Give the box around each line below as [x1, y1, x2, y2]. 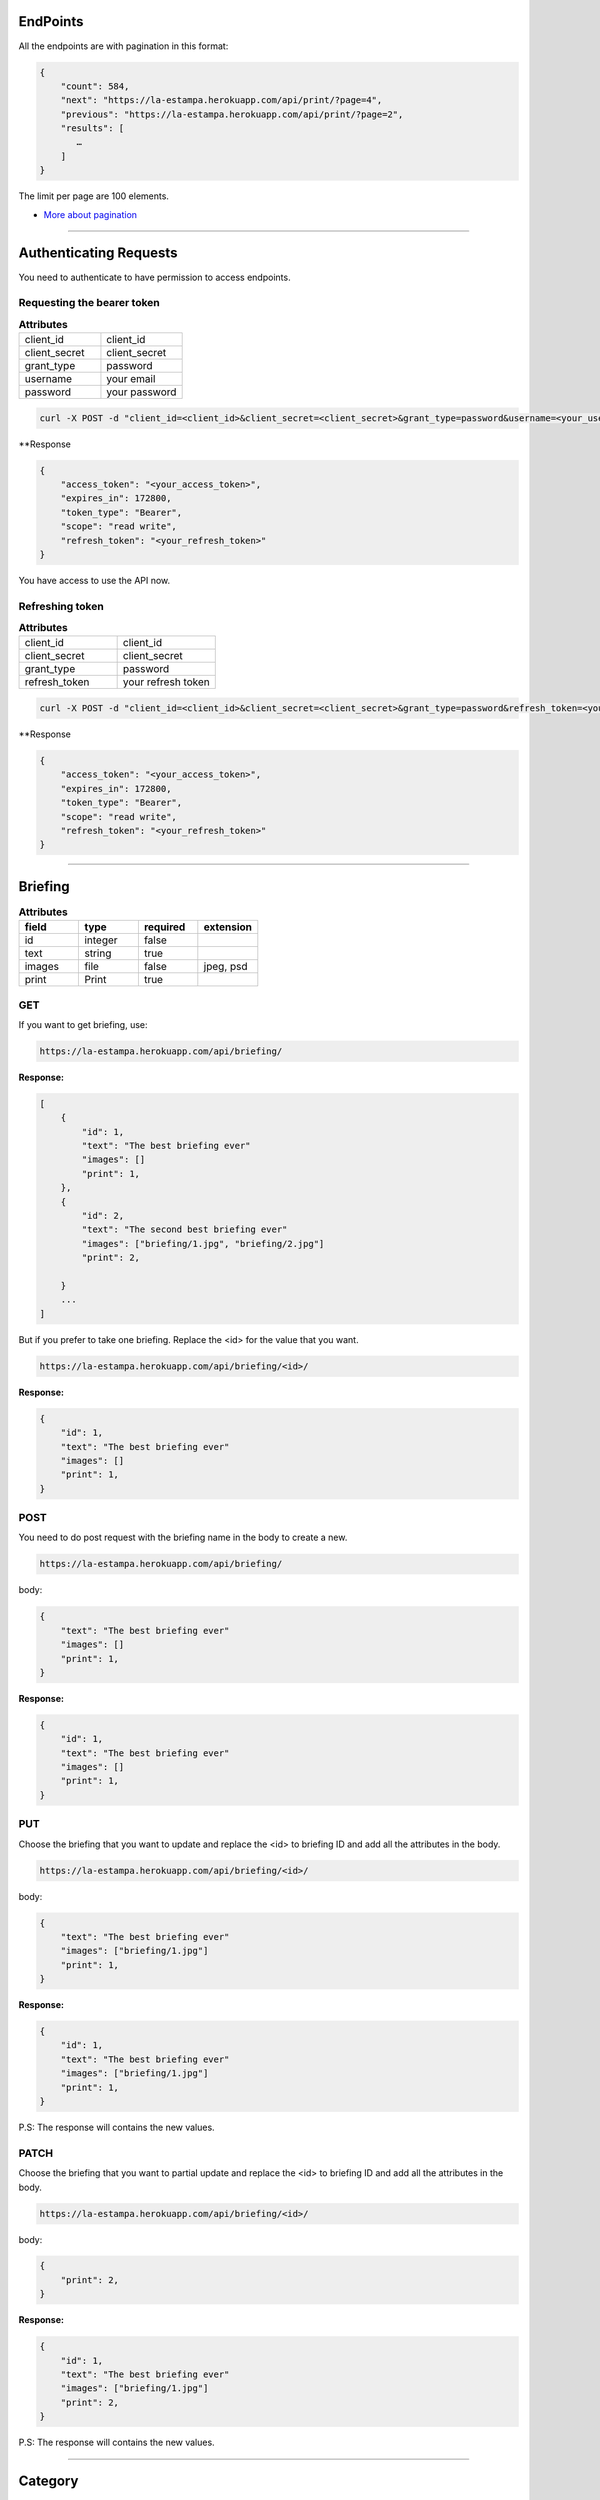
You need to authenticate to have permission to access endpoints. [18, 271, 291, 283]
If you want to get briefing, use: [18, 1018, 149, 1030]
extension [203, 920, 253, 934]
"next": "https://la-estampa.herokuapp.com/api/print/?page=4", [60, 95, 383, 106]
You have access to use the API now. [18, 574, 171, 586]
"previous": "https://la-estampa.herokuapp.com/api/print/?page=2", [60, 108, 404, 120]
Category [18, 2472, 79, 2489]
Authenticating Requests [18, 245, 178, 262]
